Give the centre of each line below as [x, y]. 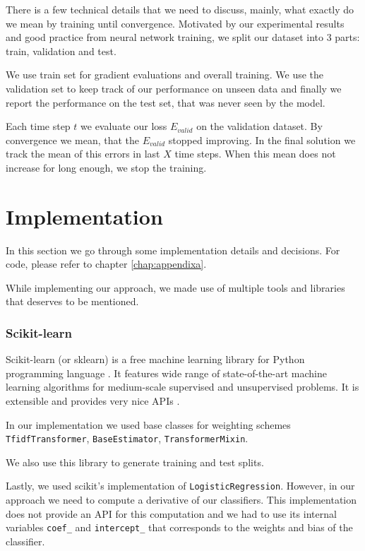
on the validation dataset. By [259, 126]
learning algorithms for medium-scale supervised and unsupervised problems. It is [182, 387]
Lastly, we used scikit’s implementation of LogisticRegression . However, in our [180, 486]
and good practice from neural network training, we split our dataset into [164, 37]
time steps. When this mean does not [255, 154]
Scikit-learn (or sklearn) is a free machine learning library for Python [155, 359]
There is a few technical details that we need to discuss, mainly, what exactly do [180, 9]
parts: [347, 37]
